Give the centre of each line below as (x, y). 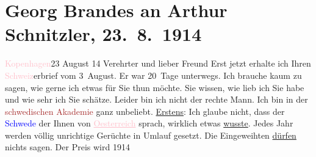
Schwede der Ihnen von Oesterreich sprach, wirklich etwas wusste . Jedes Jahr (149, 123)
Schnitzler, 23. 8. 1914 (103, 34)
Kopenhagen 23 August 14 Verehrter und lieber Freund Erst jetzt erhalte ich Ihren (158, 63)
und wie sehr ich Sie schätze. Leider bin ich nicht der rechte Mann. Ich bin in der (156, 99)
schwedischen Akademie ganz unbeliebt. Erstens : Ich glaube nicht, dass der (145, 111)
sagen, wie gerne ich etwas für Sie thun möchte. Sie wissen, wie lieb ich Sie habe (155, 87)
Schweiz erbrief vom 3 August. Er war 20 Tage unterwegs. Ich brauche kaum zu (153, 75)
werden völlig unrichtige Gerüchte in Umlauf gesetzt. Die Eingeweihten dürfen (151, 135)
